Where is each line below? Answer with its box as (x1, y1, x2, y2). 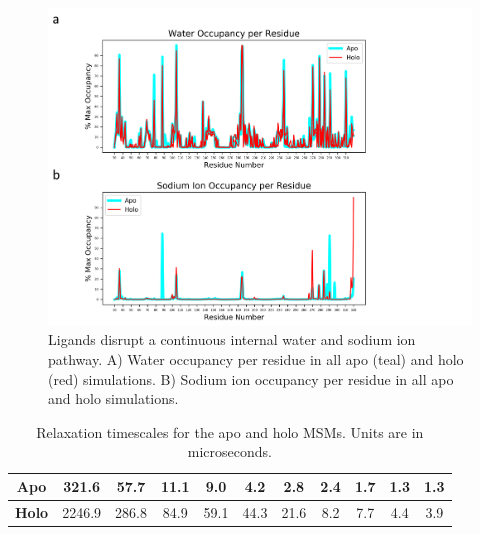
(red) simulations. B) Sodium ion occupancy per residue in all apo (48, 368, 454, 389)
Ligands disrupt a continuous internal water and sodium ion (48, 329, 416, 350)
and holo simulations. (48, 388, 179, 409)
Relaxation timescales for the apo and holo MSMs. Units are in (36, 421, 424, 442)
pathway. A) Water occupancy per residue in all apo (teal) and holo (48, 349, 464, 370)
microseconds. (187, 441, 272, 462)
